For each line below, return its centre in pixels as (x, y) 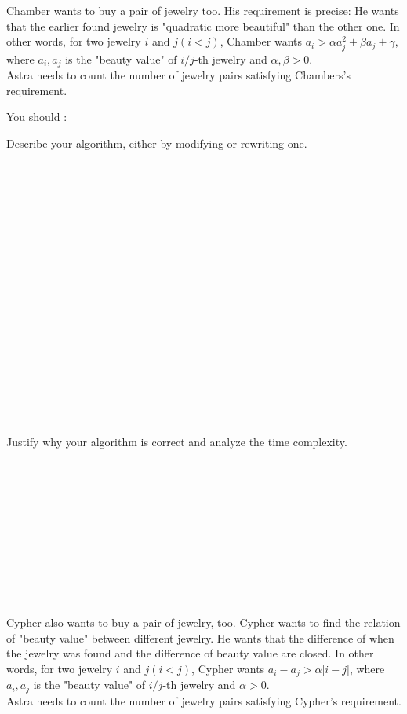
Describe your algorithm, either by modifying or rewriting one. (157, 143)
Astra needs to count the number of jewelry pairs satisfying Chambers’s (178, 74)
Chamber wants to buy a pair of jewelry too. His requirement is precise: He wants (203, 11)
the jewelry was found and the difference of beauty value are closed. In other (190, 653)
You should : (37, 117)
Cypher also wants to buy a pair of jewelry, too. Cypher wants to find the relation (203, 622)
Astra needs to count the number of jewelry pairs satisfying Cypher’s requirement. (204, 700)
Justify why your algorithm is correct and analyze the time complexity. (177, 442)
